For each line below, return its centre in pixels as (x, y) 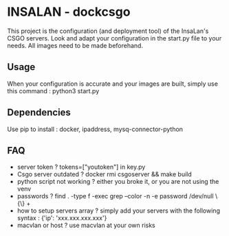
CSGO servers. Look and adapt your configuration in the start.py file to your (115, 38)
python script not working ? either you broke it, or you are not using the (118, 182)
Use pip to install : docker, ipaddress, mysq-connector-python (95, 129)
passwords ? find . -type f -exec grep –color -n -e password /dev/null (116, 196)
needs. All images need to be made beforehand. (75, 45)
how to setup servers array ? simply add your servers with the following (118, 211)
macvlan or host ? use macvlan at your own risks (86, 225)
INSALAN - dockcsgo (69, 12)
